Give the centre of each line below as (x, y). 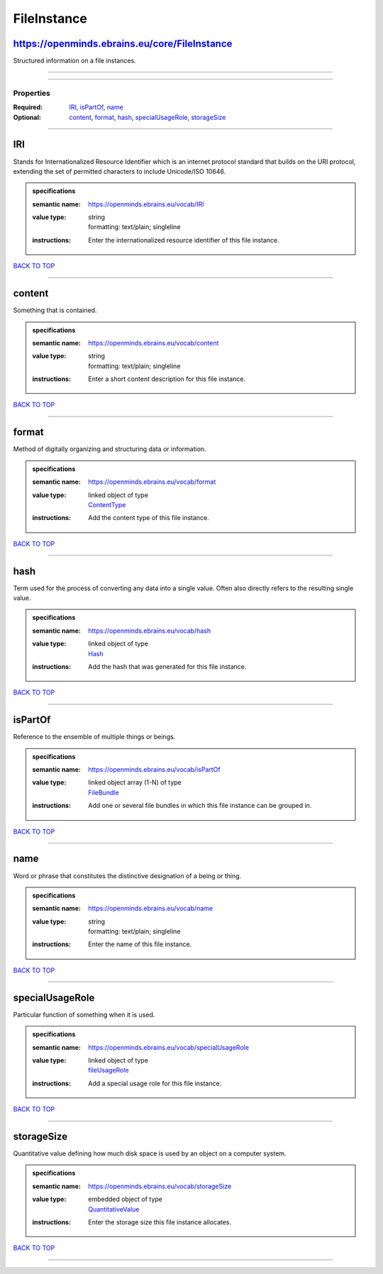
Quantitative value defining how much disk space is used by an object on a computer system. (150, 1153)
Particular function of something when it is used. (84, 1014)
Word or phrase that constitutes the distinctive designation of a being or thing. (127, 875)
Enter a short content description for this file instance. (167, 379)
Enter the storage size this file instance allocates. (160, 1222)
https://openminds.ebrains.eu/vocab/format (152, 482)
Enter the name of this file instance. (140, 944)
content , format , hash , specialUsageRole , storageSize (148, 117)
